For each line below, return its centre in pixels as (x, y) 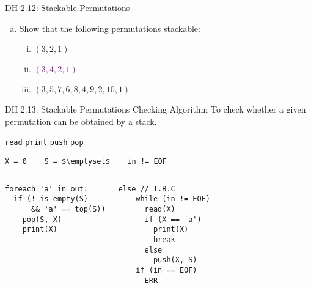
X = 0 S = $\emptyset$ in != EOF (86, 162)
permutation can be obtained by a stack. (81, 121)
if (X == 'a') (173, 219)
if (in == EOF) (166, 270)
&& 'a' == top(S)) (68, 209)
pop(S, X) (42, 219)
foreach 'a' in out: (47, 189)
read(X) (160, 209)
